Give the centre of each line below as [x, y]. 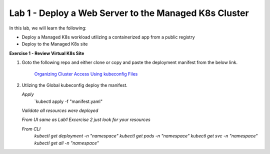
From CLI [31, 129]
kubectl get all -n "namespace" [67, 143]
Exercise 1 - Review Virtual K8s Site [47, 53]
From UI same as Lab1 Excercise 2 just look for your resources [86, 119]
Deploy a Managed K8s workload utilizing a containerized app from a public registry [108, 37]
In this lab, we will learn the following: [48, 28]
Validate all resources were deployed [60, 110]
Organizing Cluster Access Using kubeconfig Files [86, 74]
